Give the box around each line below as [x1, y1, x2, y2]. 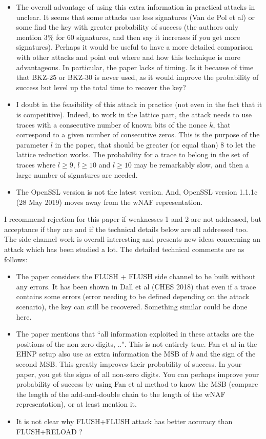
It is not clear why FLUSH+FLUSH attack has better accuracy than [16, 415, 233, 426]
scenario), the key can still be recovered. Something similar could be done [16, 301, 248, 312]
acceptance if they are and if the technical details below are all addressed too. [4, 223, 248, 234]
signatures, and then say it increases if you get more [76, 31, 240, 42]
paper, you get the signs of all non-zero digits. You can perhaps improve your [16, 368, 259, 379]
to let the [226, 139, 256, 150]
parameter [16, 139, 49, 150]
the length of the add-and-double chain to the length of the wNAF [16, 388, 226, 399]
